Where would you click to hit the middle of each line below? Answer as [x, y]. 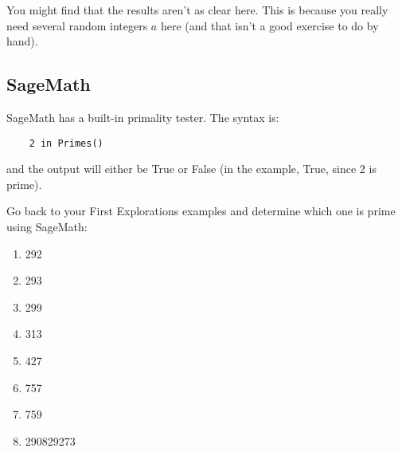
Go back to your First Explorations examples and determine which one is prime [201, 211]
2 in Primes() [66, 143]
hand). [22, 41]
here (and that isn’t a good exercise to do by [269, 25]
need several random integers [77, 25]
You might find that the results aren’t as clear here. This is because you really [197, 10]
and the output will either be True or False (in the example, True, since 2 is [191, 169]
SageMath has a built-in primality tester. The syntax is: [143, 117]
